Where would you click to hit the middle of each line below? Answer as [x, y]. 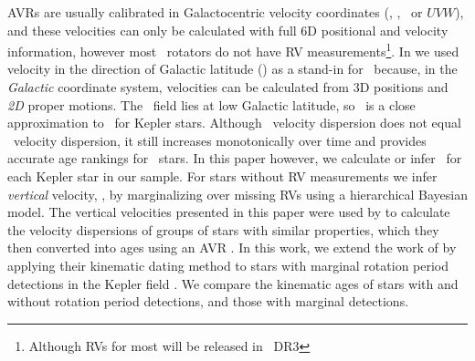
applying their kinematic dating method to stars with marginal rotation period [228, 265]
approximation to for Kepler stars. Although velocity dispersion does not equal [234, 123]
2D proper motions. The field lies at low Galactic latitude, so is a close [211, 104]
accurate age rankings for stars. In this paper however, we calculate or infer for [235, 158]
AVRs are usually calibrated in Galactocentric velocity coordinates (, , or [215, 12]
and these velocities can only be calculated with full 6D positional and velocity [228, 30]
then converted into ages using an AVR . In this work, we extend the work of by [232, 248]
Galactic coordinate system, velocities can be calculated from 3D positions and [228, 87]
